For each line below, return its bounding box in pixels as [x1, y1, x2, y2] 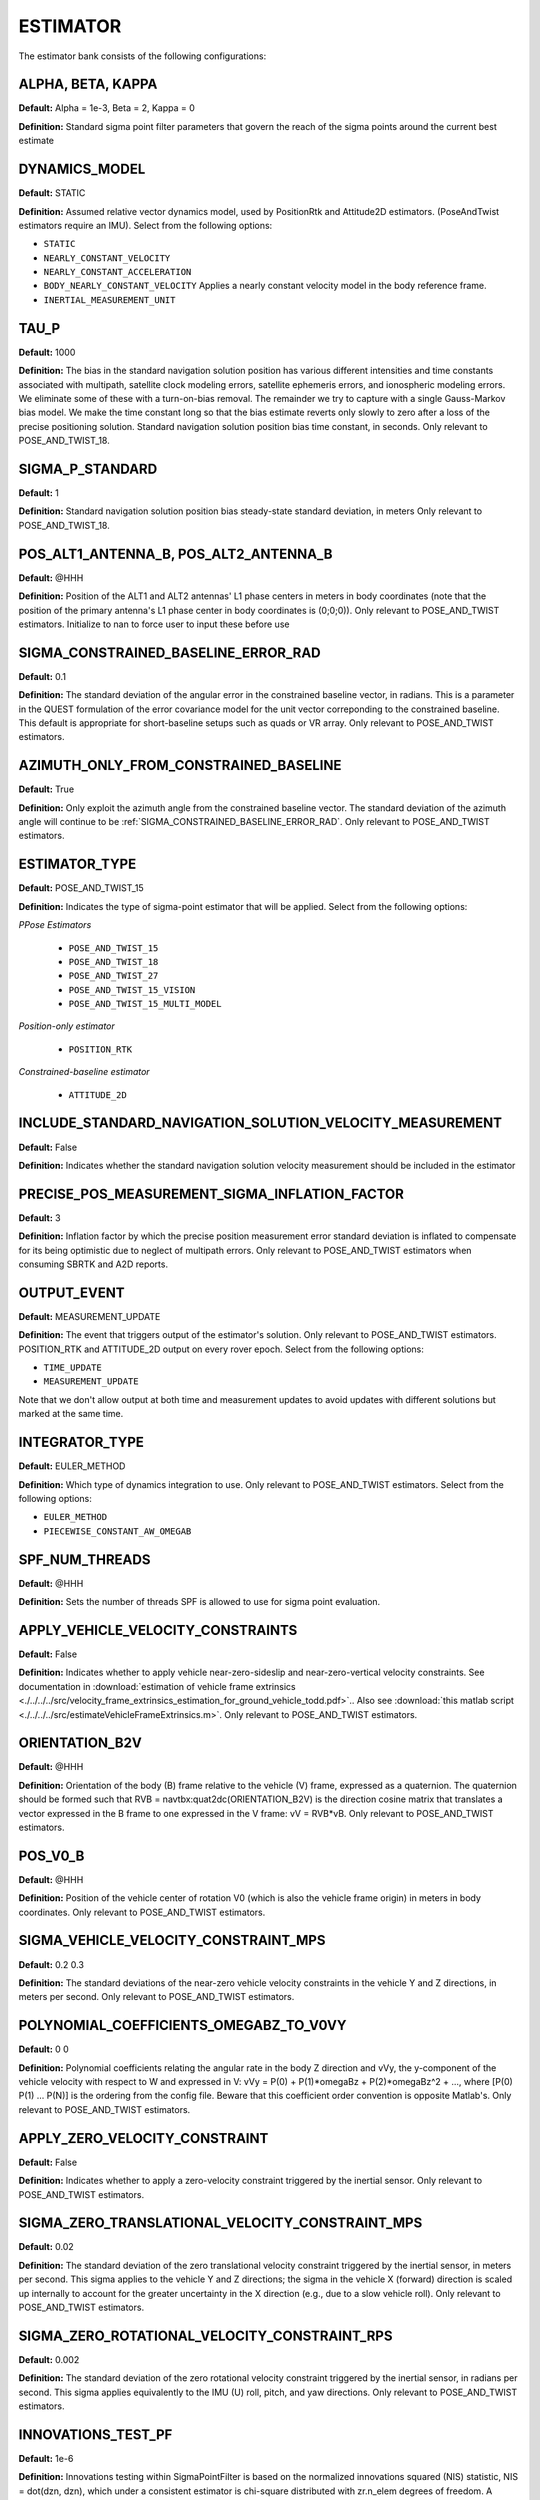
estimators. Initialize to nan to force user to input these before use [18, 618, 290, 630]
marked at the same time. [18, 1408, 124, 1420]
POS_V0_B [18, 1847, 85, 1864]
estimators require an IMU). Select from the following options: [18, 219, 273, 231]
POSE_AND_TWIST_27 [68, 970, 159, 982]
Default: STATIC [18, 187, 86, 199]
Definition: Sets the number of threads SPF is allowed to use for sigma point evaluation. [18, 1596, 381, 1608]
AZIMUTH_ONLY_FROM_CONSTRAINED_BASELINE [18, 757, 342, 774]
